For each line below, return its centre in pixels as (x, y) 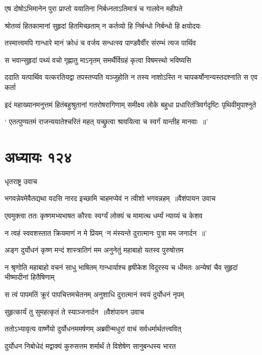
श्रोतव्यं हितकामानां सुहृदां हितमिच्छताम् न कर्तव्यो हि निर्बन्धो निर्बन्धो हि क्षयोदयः (103, 25)
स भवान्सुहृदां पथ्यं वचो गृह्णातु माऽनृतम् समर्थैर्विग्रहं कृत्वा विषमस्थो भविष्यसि (98, 60)
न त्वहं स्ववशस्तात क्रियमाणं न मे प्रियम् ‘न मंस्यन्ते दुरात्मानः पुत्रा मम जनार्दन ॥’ (106, 232)
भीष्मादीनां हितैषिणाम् (30, 277)
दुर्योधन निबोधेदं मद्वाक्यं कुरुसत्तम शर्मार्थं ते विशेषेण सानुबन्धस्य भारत (90, 346)
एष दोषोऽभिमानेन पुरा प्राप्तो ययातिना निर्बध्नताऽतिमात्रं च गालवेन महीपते (94, 8)
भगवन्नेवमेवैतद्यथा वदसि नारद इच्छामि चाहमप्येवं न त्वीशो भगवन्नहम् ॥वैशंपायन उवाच (110, 198)
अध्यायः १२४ (38, 156)
